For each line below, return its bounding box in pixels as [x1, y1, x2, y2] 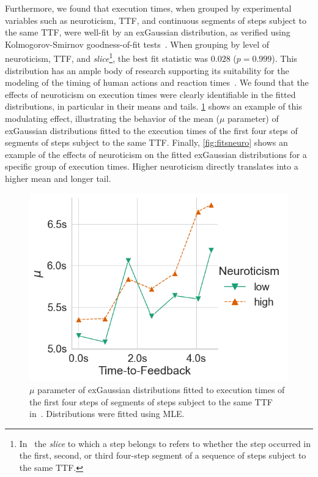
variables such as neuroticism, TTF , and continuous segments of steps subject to [5, 13, 306, 26]
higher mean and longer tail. [5, 171, 111, 184]
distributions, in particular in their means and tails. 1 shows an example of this [5, 100, 302, 113]
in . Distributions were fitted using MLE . [29, 407, 185, 420]
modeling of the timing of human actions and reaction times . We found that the [5, 76, 309, 89]
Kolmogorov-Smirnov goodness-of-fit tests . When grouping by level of [5, 37, 270, 50]
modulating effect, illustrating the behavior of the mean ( [5, 112, 220, 124]
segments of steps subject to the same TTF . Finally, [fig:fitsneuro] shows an [5, 136, 288, 149]
